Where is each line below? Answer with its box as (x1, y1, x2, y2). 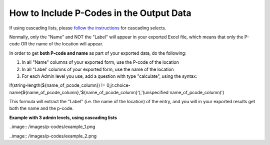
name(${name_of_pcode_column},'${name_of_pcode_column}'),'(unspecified (9, 89, 169, 95)
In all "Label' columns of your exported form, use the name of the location (21, 66, 174, 72)
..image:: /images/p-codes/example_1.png (9, 124, 95, 130)
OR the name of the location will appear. (20, 41, 103, 47)
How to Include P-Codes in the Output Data (9, 7, 191, 18)
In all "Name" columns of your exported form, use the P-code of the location (21, 59, 179, 65)
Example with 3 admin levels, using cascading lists (9, 115, 117, 121)
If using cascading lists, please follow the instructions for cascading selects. (9, 25, 166, 31)
